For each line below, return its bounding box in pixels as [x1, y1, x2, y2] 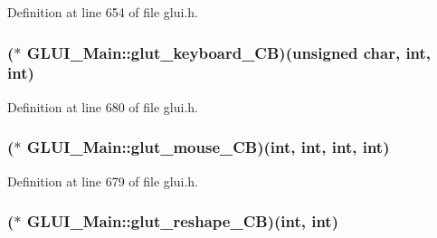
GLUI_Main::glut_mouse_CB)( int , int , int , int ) [26, 136, 390, 158]
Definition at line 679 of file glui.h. [7, 171, 199, 190]
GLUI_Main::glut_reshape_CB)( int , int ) [26, 210, 339, 233]
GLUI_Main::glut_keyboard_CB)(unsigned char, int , [26, 41, 432, 63]
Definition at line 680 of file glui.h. [7, 97, 199, 116]
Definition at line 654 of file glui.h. [7, 3, 199, 21]
